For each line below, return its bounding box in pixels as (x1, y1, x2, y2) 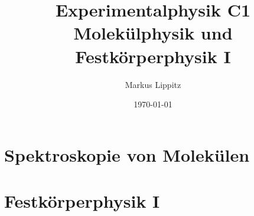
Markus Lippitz (125, 78, 181, 90)
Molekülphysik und (73, 21, 233, 45)
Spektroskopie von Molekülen (4, 142, 250, 166)
